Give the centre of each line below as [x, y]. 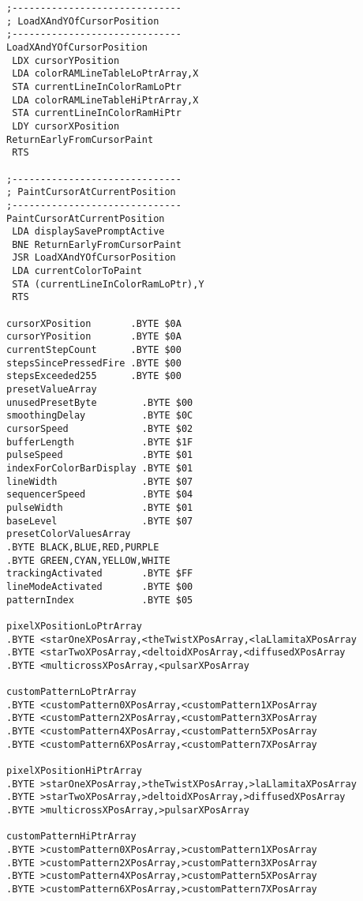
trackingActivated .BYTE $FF [100, 574]
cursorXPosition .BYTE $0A [94, 323]
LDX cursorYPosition [66, 60]
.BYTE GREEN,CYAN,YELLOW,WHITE [88, 560]
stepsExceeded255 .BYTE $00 [94, 376]
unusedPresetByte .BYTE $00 [100, 402]
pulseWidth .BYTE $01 [100, 507]
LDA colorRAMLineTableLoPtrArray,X [105, 74]
